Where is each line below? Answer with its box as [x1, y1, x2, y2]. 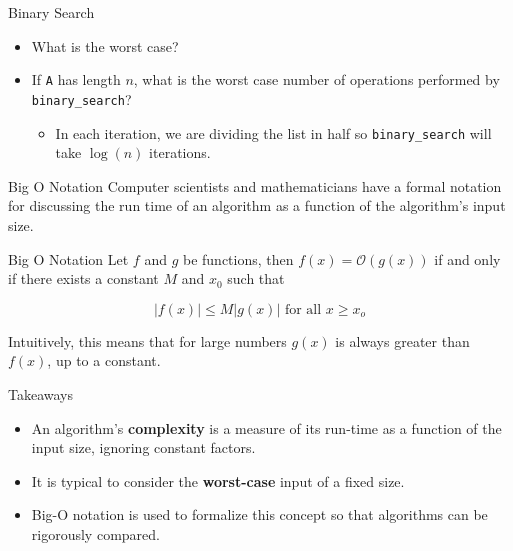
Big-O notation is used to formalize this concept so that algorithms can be [31, 504, 488, 525]
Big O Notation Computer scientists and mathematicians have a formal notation [8, 175, 502, 196]
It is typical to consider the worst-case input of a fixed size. [31, 470, 405, 491]
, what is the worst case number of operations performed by [133, 69, 500, 90]
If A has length [31, 69, 121, 90]
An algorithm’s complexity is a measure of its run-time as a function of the [31, 417, 502, 438]
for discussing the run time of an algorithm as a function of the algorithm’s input [8, 195, 506, 216]
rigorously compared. [31, 523, 160, 544]
